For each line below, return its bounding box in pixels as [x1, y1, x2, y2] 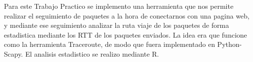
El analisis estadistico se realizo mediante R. [25, 48, 159, 59]
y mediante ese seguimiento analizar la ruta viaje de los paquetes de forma [4, 20, 229, 30]
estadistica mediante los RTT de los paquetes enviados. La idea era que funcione [4, 29, 247, 40]
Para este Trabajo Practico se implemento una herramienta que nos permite [4, 1, 234, 11]
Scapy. [4, 48, 23, 59]
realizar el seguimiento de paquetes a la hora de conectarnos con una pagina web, [4, 10, 250, 21]
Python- [217, 39, 242, 49]
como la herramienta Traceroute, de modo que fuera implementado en [4, 39, 215, 49]
